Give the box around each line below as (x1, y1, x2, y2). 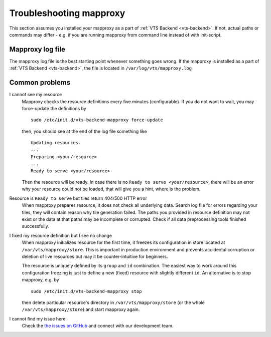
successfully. (22, 223, 50, 229)
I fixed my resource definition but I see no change (9, 232, 112, 238)
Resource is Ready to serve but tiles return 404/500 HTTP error (9, 195, 148, 201)
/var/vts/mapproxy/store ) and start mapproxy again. (22, 306, 140, 312)
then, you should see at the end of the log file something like (22, 128, 148, 134)
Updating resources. (31, 140, 81, 146)
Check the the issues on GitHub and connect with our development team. (22, 323, 174, 329)
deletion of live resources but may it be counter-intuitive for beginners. (22, 253, 168, 259)
